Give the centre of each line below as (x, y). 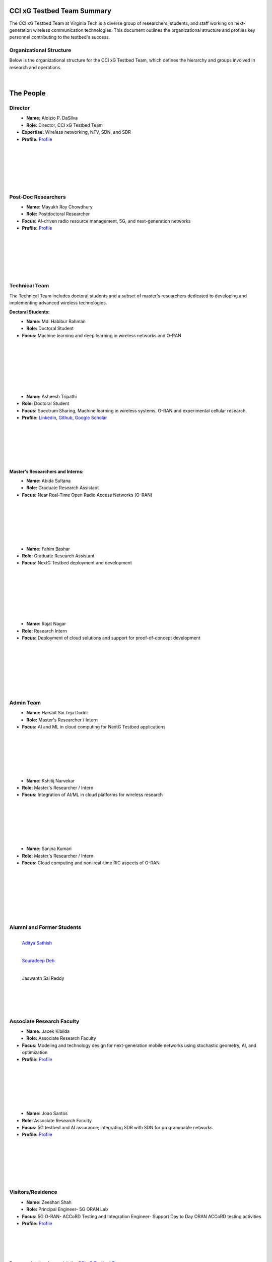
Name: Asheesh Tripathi (52, 396)
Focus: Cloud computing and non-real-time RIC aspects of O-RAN (91, 863)
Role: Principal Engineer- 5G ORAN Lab (67, 1210)
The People (27, 93)
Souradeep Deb (38, 960)
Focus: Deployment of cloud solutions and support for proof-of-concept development (111, 638)
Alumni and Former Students (45, 927)
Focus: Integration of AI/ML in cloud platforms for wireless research (92, 795)
